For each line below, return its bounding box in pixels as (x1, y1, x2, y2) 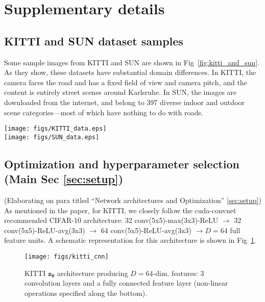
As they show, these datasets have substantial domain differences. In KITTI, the (4, 67, 256, 78)
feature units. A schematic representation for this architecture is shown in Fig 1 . (4, 235, 257, 245)
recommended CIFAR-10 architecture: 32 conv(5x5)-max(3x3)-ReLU (4, 215, 219, 225)
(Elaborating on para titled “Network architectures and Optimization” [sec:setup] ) (4, 195, 261, 206)
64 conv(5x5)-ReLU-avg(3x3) (101, 224, 192, 235)
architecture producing (57, 267, 128, 278)
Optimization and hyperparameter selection (4, 156, 239, 171)
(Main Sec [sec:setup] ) (4, 171, 124, 187)
